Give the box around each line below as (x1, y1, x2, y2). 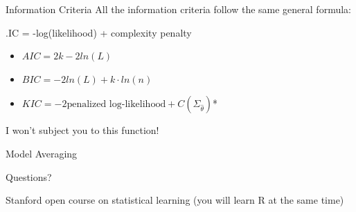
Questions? (6, 169, 52, 184)
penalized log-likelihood (66, 99, 166, 110)
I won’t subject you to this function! (6, 123, 159, 137)
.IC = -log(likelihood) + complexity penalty (6, 25, 192, 39)
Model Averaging (6, 146, 78, 160)
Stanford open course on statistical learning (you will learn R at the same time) (6, 193, 344, 207)
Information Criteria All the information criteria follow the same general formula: (6, 2, 351, 16)
